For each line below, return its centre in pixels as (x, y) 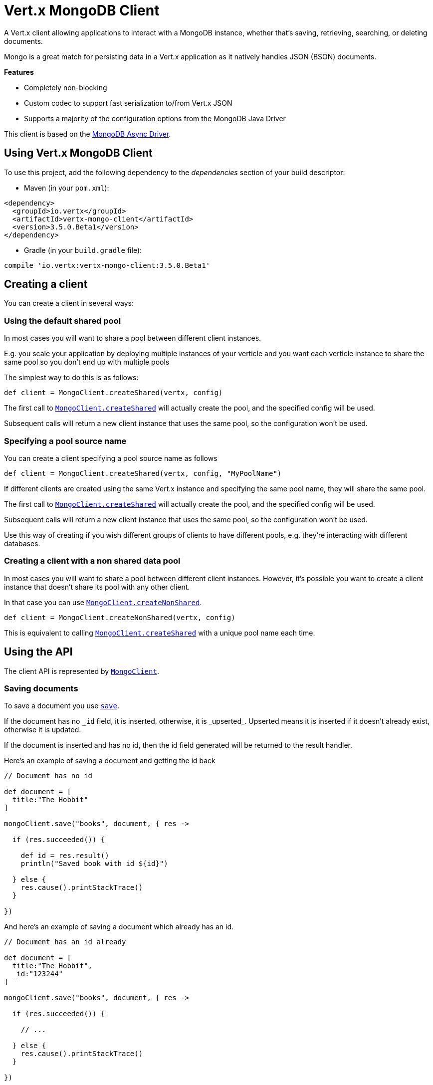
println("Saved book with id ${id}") (94, 864)
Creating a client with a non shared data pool (92, 561)
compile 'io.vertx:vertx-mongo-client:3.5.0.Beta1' (107, 265)
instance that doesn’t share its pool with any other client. (97, 587)
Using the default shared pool (63, 321)
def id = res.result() (65, 856)
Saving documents (41, 688)
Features (19, 72)
